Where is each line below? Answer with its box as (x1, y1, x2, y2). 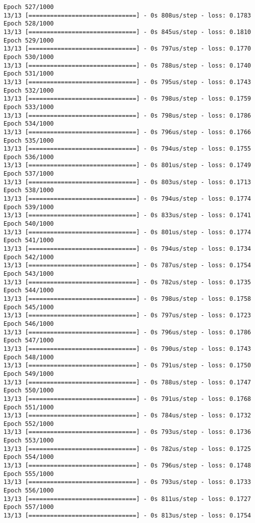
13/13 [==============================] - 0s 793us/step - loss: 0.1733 (4, 478, 251, 486)
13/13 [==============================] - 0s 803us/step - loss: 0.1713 (4, 178, 251, 186)
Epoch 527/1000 (4, 4, 54, 11)
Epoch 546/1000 (4, 320, 54, 327)
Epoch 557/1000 (4, 503, 54, 511)
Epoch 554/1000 (4, 453, 54, 461)
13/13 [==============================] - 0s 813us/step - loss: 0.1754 (4, 512, 251, 519)
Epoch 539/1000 (4, 203, 54, 211)
